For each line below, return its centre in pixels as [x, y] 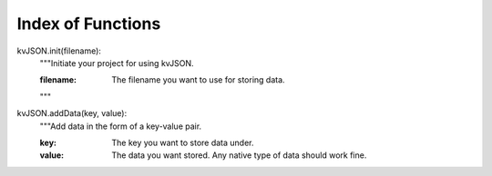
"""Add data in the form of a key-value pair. [121, 126]
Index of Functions [89, 24]
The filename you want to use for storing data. [199, 80]
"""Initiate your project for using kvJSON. [117, 63]
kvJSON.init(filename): [59, 51]
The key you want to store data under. [183, 142]
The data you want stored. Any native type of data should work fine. [239, 155]
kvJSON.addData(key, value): [72, 113]
